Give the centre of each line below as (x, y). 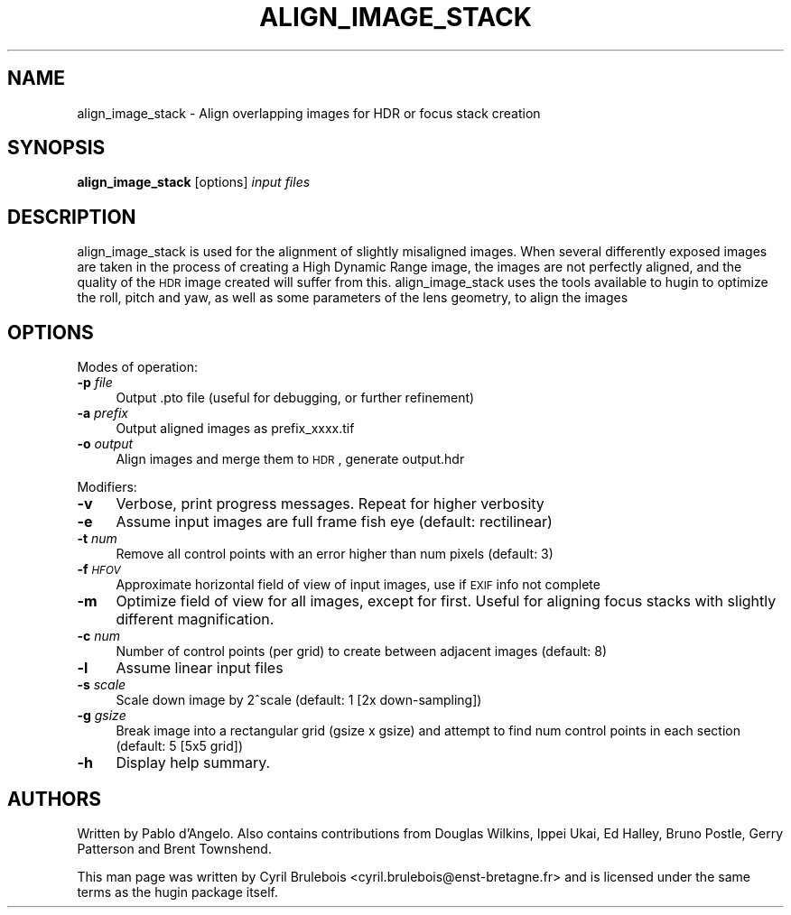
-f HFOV (99, 569)
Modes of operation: (137, 367)
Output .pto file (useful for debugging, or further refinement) (295, 398)
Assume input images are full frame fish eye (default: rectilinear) (334, 522)
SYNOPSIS (56, 148)
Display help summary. (193, 763)
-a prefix (102, 413)
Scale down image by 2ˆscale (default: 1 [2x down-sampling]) (299, 700)
